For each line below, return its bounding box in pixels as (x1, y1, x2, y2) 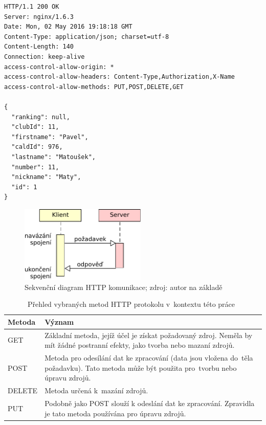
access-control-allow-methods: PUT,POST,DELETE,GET (4, 83, 184, 91)
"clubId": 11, (11, 123, 59, 131)
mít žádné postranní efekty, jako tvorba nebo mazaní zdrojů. (45, 340, 235, 350)
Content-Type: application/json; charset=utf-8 (4, 33, 169, 40)
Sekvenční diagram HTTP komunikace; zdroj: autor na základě (25, 281, 223, 292)
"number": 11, (11, 163, 59, 171)
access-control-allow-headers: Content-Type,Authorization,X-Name (4, 73, 235, 81)
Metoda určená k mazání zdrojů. (45, 385, 148, 396)
